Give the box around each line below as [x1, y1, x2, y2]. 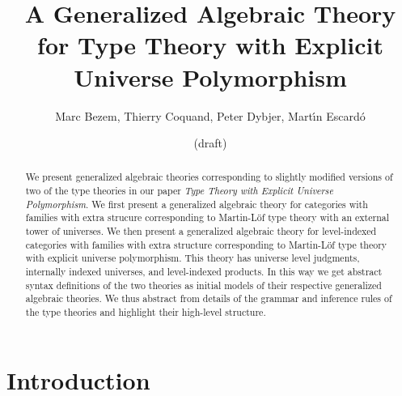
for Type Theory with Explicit [37, 28, 383, 62]
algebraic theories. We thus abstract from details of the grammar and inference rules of [25, 292, 392, 305]
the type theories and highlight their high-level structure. [25, 305, 266, 319]
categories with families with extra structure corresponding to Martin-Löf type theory [25, 237, 387, 251]
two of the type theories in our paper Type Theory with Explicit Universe [25, 184, 333, 198]
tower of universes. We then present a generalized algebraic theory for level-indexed [25, 224, 377, 238]
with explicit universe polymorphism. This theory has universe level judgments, [25, 251, 360, 265]
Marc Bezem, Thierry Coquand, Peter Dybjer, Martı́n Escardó [55, 107, 366, 124]
